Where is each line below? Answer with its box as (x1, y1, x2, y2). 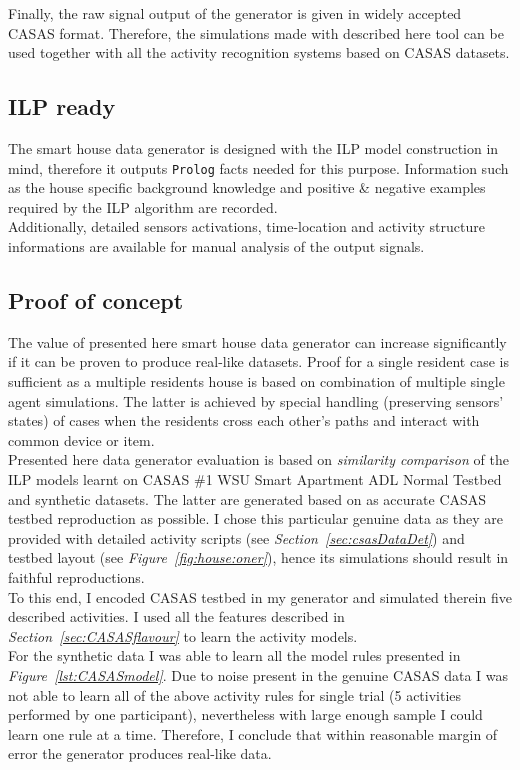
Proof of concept (8, 285, 184, 315)
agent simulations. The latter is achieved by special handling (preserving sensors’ (8, 390, 504, 411)
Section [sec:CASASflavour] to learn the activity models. (8, 625, 358, 646)
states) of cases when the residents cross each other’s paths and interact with (8, 410, 480, 431)
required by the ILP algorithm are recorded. (8, 196, 278, 217)
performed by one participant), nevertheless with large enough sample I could (8, 704, 483, 725)
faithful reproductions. (8, 566, 145, 587)
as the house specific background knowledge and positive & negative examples (8, 177, 486, 198)
